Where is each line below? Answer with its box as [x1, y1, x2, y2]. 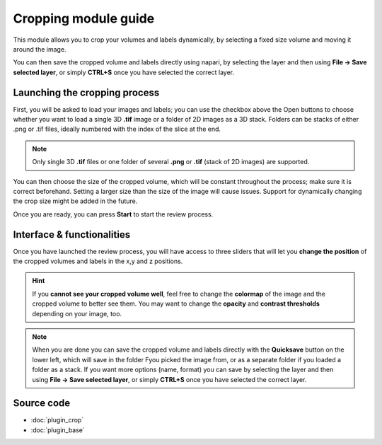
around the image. [13, 45, 66, 53]
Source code [13, 397, 71, 410]
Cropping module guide [13, 11, 155, 26]
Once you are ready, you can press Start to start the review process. [13, 209, 214, 219]
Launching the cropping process [13, 86, 160, 98]
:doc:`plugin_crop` [30, 416, 84, 424]
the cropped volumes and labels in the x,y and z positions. [13, 257, 183, 265]
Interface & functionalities [13, 229, 131, 241]
